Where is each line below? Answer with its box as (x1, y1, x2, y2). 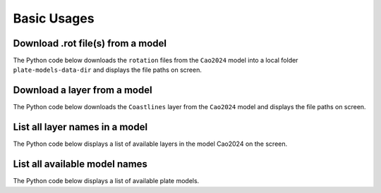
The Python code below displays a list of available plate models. (13, 177, 200, 185)
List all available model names (13, 158, 148, 170)
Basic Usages (13, 11, 95, 26)
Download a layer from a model (13, 85, 152, 96)
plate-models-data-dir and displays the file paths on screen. (13, 66, 202, 74)
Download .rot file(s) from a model (13, 37, 167, 49)
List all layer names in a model (13, 121, 148, 133)
